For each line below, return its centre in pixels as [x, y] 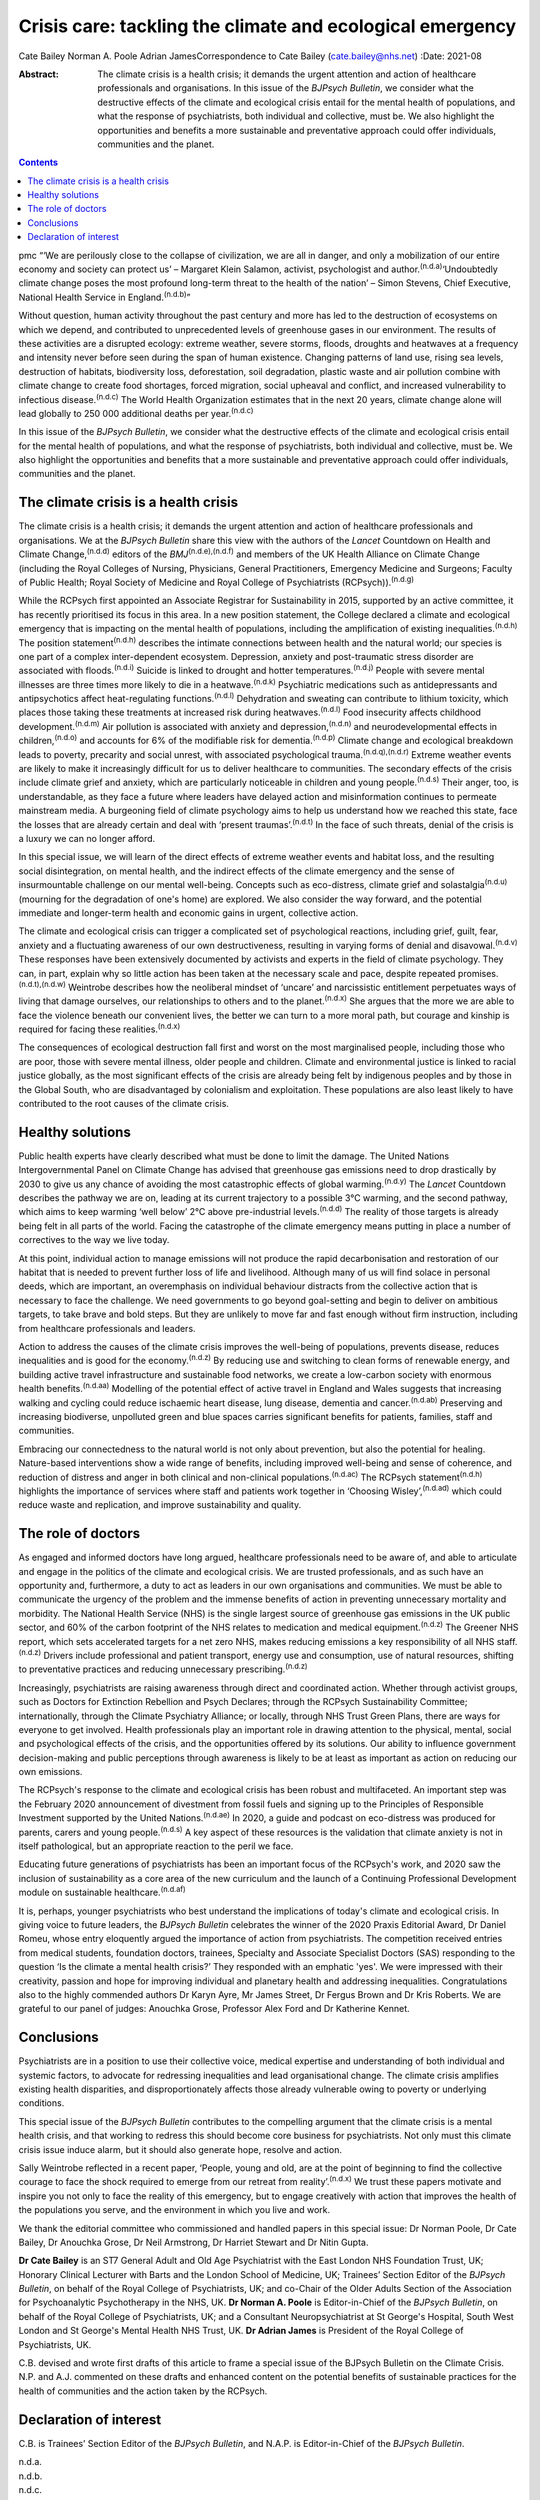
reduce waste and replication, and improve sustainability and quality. [160, 1505]
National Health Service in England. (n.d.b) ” [104, 296]
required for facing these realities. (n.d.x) [99, 1028]
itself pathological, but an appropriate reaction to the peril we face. [156, 1846]
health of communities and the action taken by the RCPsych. [143, 2391]
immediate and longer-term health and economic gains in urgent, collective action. [188, 912]
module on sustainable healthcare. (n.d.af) [102, 1892]
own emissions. [50, 1772]
